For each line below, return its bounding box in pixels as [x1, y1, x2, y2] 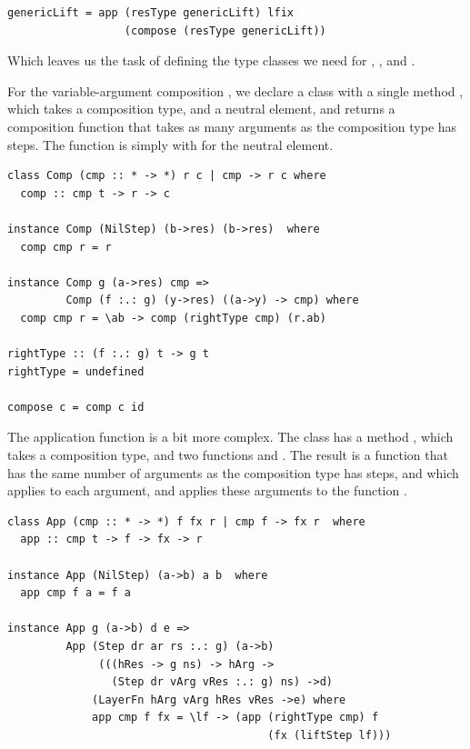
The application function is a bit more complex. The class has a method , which [7, 427, 454, 446]
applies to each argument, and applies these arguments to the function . [7, 481, 407, 500]
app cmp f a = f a [20, 586, 132, 600]
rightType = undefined [7, 365, 145, 378]
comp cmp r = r [20, 240, 112, 254]
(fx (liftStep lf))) [267, 728, 392, 742]
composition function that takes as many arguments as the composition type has [7, 116, 457, 135]
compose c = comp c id [7, 400, 145, 414]
